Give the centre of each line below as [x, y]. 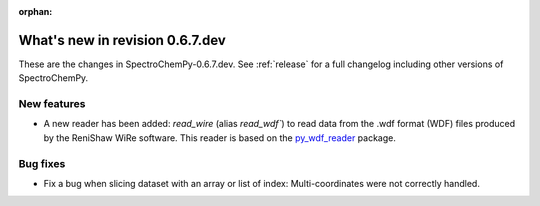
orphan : [35, 11]
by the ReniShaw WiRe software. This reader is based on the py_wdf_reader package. [220, 137]
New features [52, 104]
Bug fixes [42, 163]
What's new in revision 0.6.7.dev [122, 40]
